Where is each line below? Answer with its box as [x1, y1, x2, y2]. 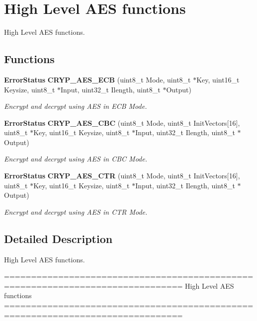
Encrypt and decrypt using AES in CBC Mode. [4, 154, 147, 164]
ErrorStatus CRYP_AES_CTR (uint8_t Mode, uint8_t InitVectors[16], [4, 170, 240, 181]
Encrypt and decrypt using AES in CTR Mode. [4, 206, 148, 217]
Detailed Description [4, 231, 113, 246]
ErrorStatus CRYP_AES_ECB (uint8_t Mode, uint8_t [4, 74, 191, 84]
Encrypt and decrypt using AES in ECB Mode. [4, 101, 147, 111]
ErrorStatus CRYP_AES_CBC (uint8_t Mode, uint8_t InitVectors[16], [4, 117, 240, 128]
